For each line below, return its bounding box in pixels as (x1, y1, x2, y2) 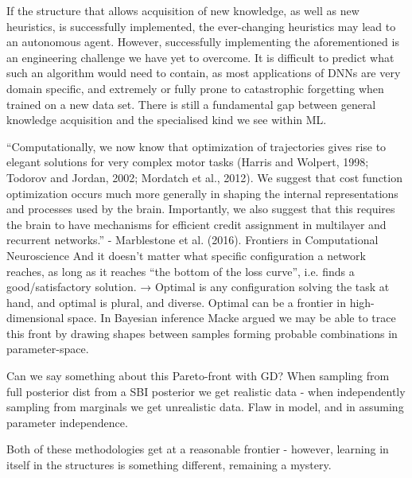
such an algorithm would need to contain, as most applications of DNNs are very (6, 64, 401, 81)
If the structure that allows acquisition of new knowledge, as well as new (6, 2, 360, 18)
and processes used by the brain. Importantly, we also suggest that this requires (6, 200, 395, 217)
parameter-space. (6, 340, 89, 357)
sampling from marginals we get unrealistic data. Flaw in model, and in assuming (6, 398, 404, 415)
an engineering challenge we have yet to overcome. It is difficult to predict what (6, 49, 395, 65)
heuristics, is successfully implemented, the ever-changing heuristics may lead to (6, 17, 396, 34)
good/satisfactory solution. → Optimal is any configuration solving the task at (6, 278, 390, 295)
